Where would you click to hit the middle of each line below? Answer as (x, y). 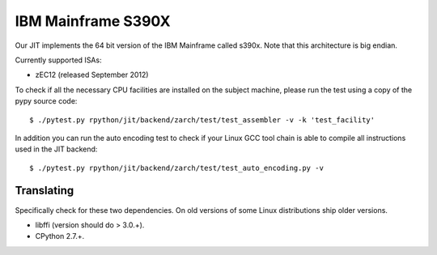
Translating (45, 191)
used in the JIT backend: (56, 149)
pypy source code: (46, 101)
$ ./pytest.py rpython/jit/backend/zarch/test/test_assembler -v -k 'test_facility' (202, 120)
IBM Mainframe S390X (93, 21)
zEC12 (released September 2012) (92, 75)
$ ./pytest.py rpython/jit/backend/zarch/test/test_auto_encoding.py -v (176, 168)
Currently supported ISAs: (58, 60)
